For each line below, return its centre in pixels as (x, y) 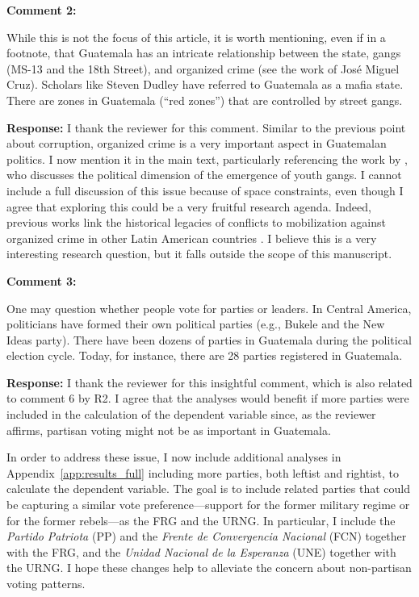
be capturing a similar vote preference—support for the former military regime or (208, 505)
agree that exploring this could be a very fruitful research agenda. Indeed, (189, 206)
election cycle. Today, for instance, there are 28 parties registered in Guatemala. (205, 355)
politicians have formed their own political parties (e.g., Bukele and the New (196, 324)
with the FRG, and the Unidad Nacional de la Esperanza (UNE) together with (201, 551)
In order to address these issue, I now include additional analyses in (174, 457)
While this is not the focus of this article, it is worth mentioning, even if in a (196, 37)
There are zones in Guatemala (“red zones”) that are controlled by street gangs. (205, 100)
